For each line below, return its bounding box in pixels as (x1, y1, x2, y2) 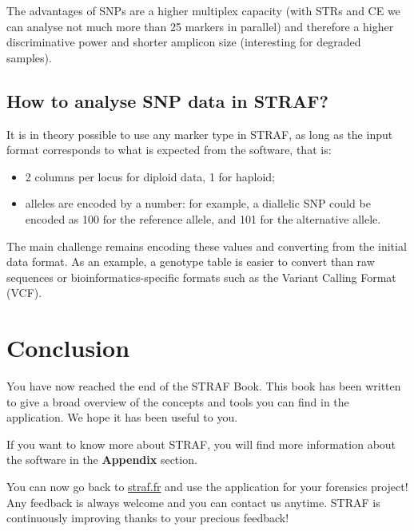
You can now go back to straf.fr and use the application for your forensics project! (6, 478, 408, 495)
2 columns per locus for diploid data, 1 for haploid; (25, 168, 276, 184)
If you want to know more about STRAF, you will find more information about (6, 435, 396, 452)
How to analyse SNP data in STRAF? (6, 88, 328, 113)
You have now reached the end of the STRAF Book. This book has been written (6, 378, 401, 394)
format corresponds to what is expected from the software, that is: (6, 141, 332, 158)
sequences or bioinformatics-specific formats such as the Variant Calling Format (6, 268, 396, 285)
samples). (6, 49, 52, 65)
